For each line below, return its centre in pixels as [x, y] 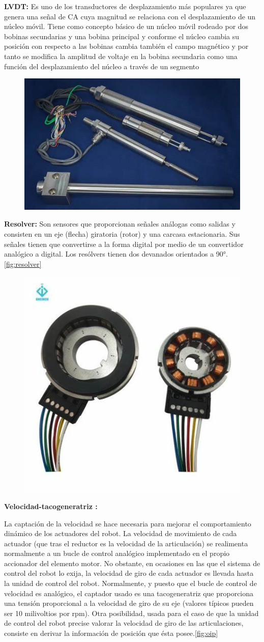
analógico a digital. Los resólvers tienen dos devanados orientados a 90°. [116, 254]
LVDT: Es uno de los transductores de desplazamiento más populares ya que [125, 6]
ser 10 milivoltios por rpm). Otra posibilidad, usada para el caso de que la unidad [131, 613]
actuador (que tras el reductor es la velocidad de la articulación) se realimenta [126, 543]
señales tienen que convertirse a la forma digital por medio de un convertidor [124, 244]
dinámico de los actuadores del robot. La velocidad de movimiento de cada [121, 533]
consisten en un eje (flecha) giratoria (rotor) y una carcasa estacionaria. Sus [122, 233]
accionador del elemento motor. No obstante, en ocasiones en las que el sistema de [132, 563]
